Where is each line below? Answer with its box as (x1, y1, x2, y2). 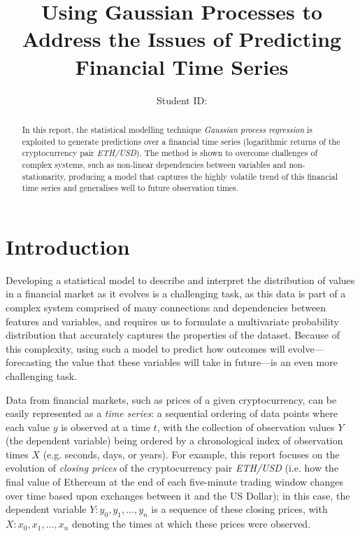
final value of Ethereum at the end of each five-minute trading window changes (6, 474, 343, 489)
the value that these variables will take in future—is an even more (55, 355, 338, 369)
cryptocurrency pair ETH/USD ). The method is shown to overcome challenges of (22, 147, 318, 159)
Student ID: (156, 92, 208, 107)
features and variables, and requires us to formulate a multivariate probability (6, 313, 340, 328)
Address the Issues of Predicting (22, 24, 342, 53)
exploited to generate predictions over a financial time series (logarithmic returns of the (22, 135, 340, 147)
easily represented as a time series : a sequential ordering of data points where (6, 406, 338, 421)
